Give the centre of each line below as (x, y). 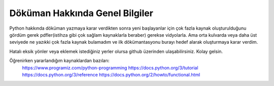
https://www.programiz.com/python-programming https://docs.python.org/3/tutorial (110, 67)
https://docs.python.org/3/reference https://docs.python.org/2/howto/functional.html (111, 74)
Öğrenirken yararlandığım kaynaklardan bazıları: (60, 61)
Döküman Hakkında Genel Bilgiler (81, 13)
